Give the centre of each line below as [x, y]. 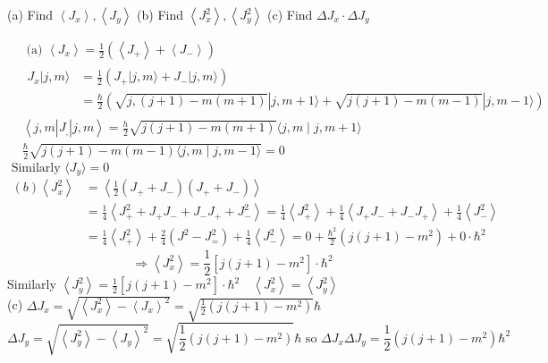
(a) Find [30, 14]
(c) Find [290, 14]
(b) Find [160, 14]
